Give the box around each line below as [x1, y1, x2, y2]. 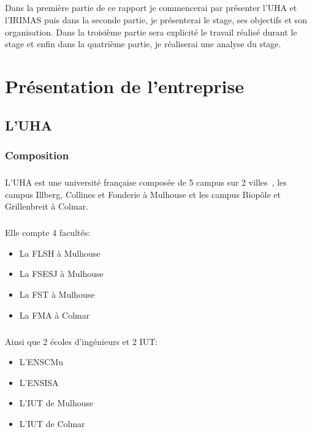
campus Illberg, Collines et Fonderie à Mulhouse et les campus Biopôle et [5, 188, 281, 200]
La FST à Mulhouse [19, 288, 95, 301]
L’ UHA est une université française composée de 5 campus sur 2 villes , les [5, 176, 287, 189]
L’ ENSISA [19, 376, 59, 388]
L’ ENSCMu [19, 355, 64, 368]
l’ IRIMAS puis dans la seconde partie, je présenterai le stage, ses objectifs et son [5, 13, 307, 26]
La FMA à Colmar [19, 308, 90, 321]
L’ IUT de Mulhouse [19, 396, 94, 409]
